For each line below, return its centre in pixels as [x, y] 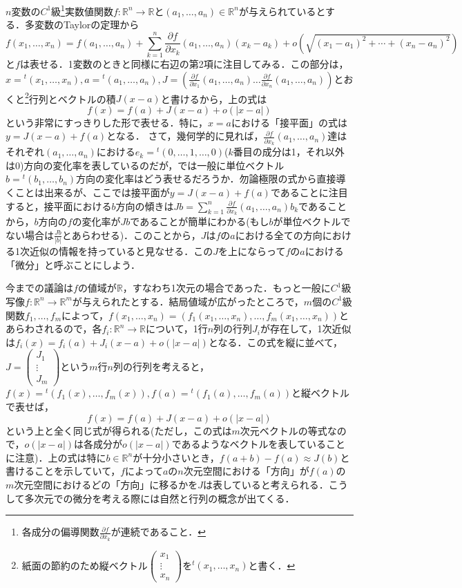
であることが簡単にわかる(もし [200, 221]
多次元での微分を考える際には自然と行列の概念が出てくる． [160, 498]
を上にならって [252, 251]
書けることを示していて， [63, 471]
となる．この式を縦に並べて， [275, 342]
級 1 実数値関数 [82, 10]
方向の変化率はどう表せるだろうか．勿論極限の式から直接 [206, 179]
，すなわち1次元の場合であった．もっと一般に [227, 288]
